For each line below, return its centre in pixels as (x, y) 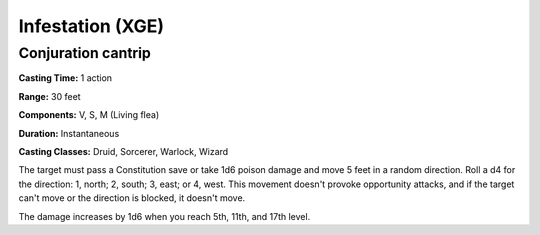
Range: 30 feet (49, 96)
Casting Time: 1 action (65, 78)
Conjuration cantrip (85, 53)
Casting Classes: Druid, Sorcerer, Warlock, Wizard (123, 151)
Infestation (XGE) (91, 26)
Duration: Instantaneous (69, 133)
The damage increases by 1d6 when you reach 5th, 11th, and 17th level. (164, 216)
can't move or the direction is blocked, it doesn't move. (132, 198)
